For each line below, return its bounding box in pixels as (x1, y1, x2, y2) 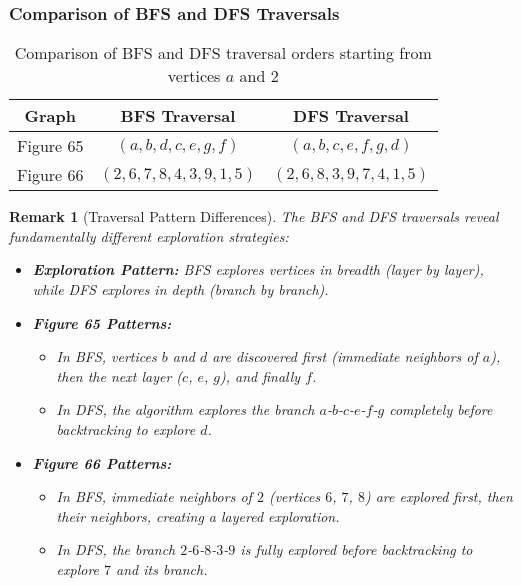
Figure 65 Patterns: (32, 312, 172, 333)
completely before (389, 399, 493, 420)
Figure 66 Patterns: (32, 452, 172, 473)
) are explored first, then (364, 486, 513, 507)
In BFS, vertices (56, 346, 157, 367)
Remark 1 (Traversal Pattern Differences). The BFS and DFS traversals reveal (9, 206, 499, 227)
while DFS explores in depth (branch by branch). (32, 279, 329, 299)
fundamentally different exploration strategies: (9, 225, 289, 246)
